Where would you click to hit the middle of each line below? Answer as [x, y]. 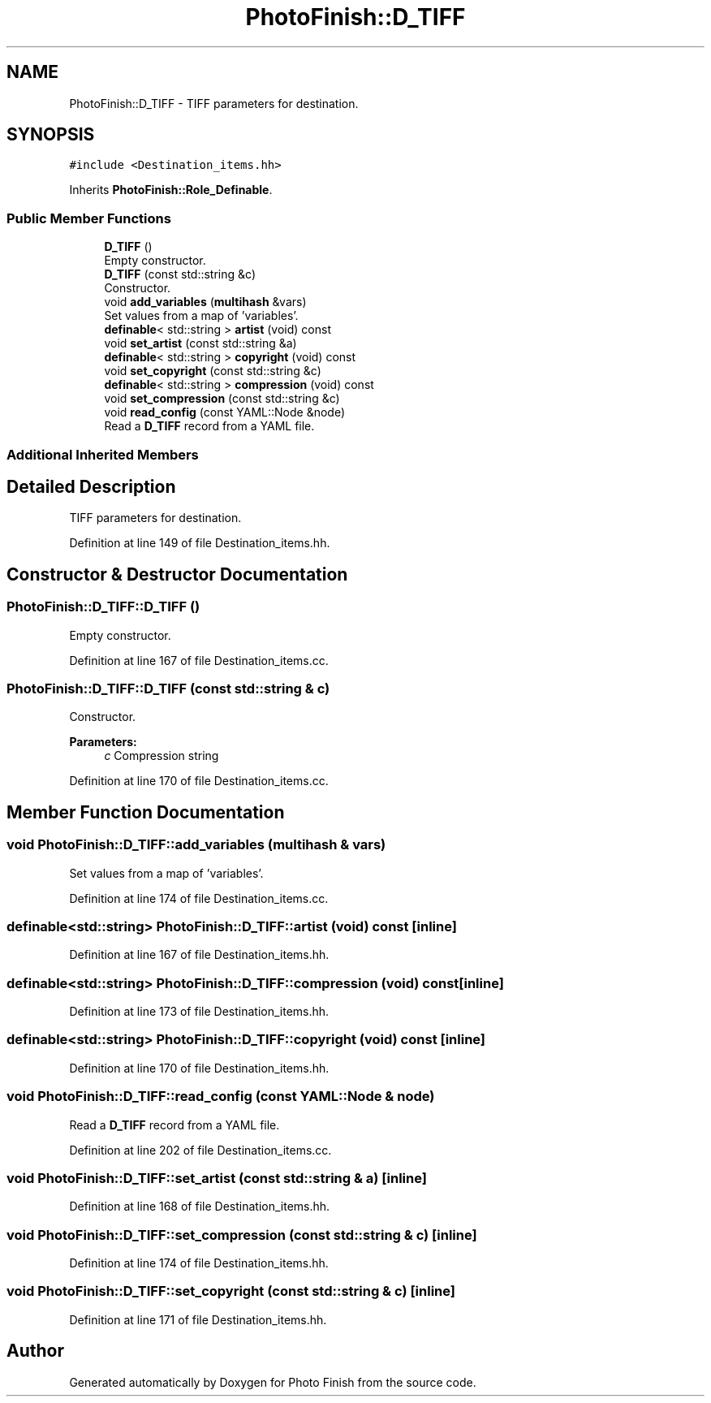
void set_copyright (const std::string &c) [213, 371]
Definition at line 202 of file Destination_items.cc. [200, 1150]
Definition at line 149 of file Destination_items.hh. [200, 543]
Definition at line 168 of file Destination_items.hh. [200, 1207]
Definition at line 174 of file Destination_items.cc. [199, 898]
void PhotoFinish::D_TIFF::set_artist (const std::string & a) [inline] [217, 1178]
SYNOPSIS [51, 135]
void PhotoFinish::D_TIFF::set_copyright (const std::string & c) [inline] [231, 1291]
